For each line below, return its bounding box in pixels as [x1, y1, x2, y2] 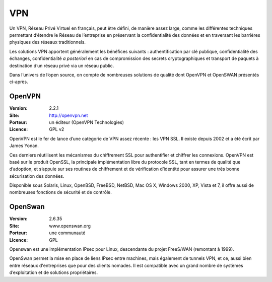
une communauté [49, 230, 86, 236]
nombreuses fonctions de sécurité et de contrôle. [9, 189, 112, 195]
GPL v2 [49, 126, 64, 132]
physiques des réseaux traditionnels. [9, 39, 86, 45]
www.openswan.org [49, 223, 91, 229]
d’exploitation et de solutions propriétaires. [9, 269, 98, 275]
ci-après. [9, 79, 28, 85]
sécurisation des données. [9, 173, 64, 179]
